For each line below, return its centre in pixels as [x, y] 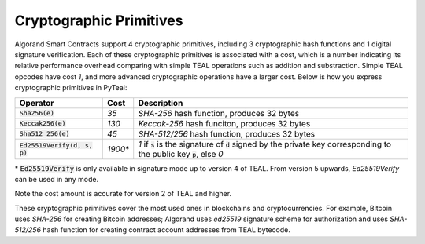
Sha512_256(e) [44, 133]
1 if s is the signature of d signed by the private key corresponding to [265, 144]
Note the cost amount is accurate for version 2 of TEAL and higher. [123, 194]
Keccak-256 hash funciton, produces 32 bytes [224, 123]
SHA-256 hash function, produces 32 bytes [218, 113]
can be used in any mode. [56, 179]
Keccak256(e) [42, 123]
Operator [37, 103]
